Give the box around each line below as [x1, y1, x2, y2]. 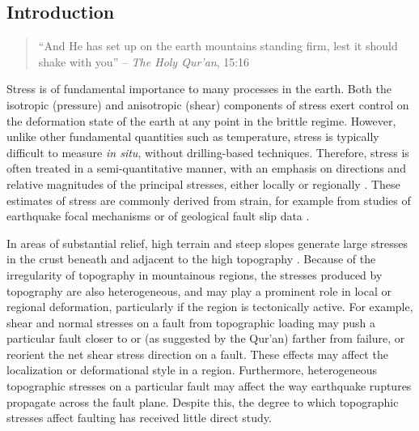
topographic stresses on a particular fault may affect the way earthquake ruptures [6, 378, 412, 395]
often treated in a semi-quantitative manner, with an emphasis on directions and [6, 160, 406, 177]
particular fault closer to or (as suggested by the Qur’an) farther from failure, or [6, 330, 405, 347]
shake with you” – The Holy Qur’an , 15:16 [38, 53, 250, 70]
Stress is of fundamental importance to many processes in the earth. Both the [6, 80, 392, 97]
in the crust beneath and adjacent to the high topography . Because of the [6, 250, 376, 267]
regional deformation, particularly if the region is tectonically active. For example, [6, 298, 413, 315]
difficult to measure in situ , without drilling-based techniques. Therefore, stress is [6, 143, 409, 160]
